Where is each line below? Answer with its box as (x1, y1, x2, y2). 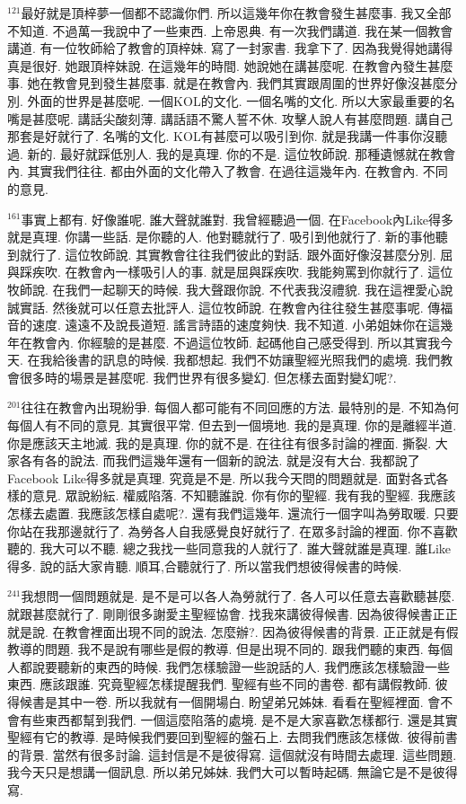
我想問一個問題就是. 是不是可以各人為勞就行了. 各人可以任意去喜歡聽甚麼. (21, 587, 455, 605)
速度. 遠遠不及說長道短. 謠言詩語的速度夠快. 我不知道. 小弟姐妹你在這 (31, 315, 441, 334)
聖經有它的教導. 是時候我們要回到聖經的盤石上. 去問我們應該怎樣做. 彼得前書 (7, 728, 458, 747)
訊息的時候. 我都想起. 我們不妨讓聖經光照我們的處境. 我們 (102, 350, 441, 369)
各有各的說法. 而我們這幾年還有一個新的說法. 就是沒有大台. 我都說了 (19, 451, 420, 470)
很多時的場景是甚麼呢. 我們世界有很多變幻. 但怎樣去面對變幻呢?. (19, 367, 397, 386)
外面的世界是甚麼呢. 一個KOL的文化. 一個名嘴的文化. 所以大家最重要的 (27, 91, 443, 110)
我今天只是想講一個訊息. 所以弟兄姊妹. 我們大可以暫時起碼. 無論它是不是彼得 (7, 763, 458, 782)
